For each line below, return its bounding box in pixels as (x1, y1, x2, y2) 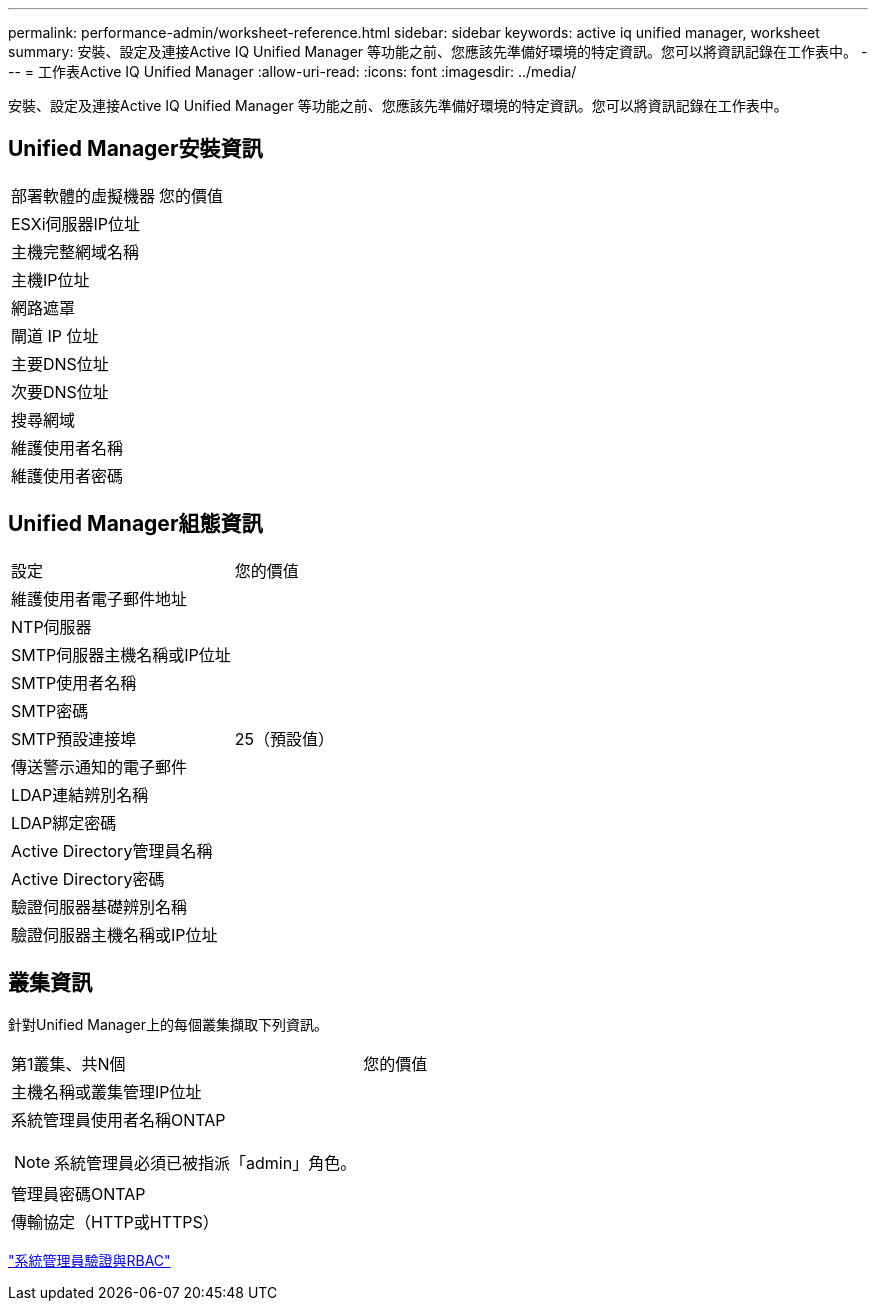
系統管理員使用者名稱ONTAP (11, 1109, 226, 1130)
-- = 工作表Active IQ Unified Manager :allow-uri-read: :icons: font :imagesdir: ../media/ (8, 63, 577, 80)
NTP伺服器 (11, 616, 92, 637)
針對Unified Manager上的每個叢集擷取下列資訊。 (8, 1015, 328, 1033)
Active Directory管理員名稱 (11, 840, 213, 861)
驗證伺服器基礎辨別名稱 (11, 896, 188, 917)
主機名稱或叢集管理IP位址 (11, 1081, 202, 1102)
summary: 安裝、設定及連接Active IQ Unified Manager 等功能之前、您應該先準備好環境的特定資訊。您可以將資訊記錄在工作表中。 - (8, 43, 868, 60)
